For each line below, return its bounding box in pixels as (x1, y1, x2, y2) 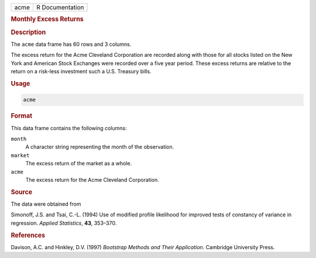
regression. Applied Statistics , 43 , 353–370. (11, 219, 117, 226)
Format (11, 112, 32, 120)
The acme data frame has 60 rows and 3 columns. (11, 40, 132, 47)
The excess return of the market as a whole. (25, 160, 132, 167)
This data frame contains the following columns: (11, 124, 127, 131)
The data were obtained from (11, 200, 81, 208)
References (11, 231, 46, 239)
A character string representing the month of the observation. (25, 144, 174, 151)
